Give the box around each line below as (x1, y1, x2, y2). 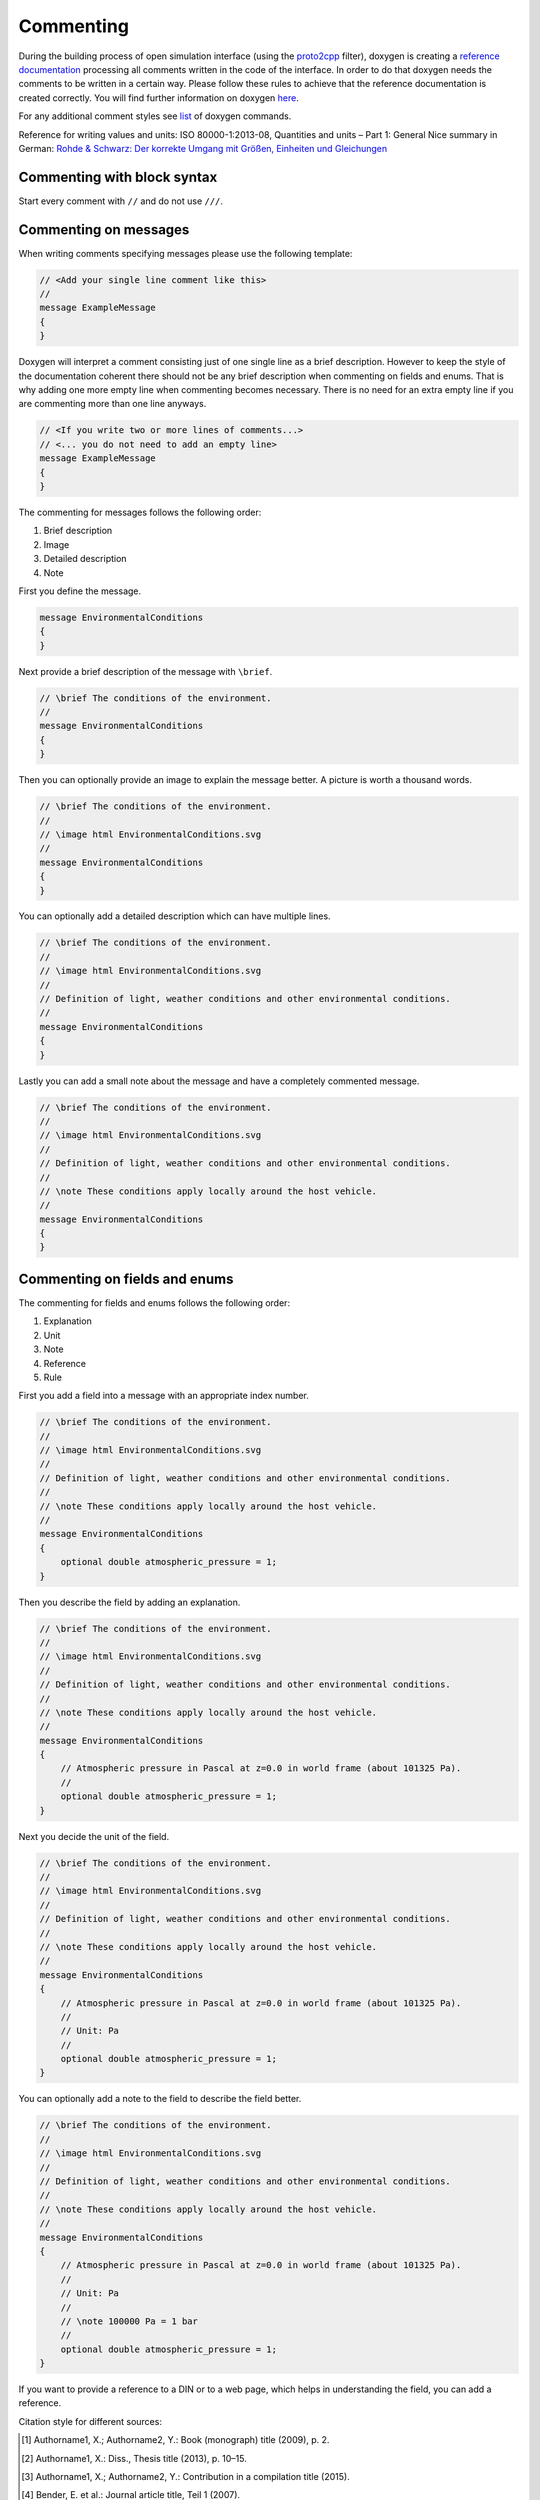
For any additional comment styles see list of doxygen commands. (18, 110, 292, 122)
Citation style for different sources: (18, 2415, 162, 2427)
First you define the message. (18, 585, 142, 597)
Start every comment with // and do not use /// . (18, 195, 224, 207)
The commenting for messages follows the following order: (18, 506, 262, 518)
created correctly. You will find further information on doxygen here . (18, 91, 299, 104)
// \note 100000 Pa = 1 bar (60, 2315, 199, 2327)
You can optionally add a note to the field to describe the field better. (18, 2093, 302, 2105)
